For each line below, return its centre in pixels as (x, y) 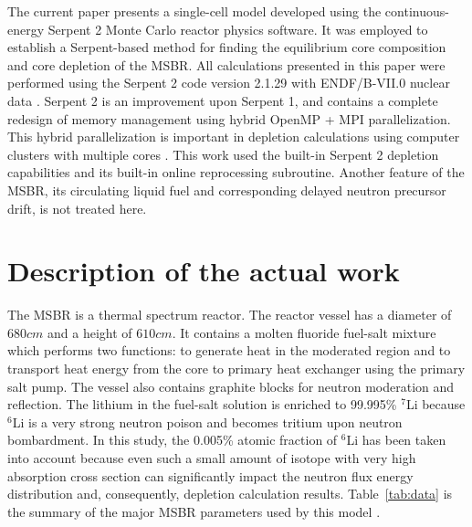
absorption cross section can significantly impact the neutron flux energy (210, 475)
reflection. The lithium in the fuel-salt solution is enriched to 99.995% (202, 404)
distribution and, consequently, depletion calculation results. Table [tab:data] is (230, 494)
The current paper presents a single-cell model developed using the (194, 11)
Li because (435, 404)
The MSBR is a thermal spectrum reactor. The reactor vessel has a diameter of (230, 315)
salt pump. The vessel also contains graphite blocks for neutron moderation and (231, 386)
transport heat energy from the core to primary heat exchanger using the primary (236, 369)
